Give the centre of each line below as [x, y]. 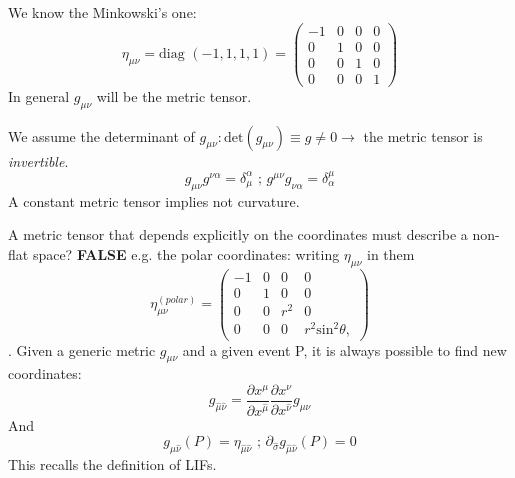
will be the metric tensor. [174, 95]
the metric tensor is [423, 135]
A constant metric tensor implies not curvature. [154, 200]
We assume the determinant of [101, 135]
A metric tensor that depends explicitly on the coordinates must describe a [238, 234]
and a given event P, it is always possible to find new [344, 349]
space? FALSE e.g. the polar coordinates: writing [186, 253]
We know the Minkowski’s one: [102, 12]
